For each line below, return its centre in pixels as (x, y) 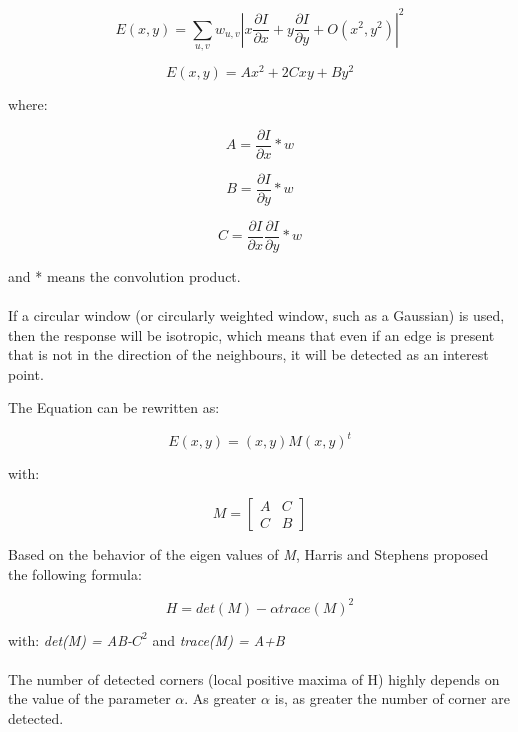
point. (26, 373)
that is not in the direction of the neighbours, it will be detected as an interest (248, 354)
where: (28, 103)
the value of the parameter (89, 698)
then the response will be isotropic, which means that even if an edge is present (251, 334)
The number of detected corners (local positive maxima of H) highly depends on (254, 678)
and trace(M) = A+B (218, 639)
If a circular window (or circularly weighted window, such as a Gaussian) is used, (256, 314)
